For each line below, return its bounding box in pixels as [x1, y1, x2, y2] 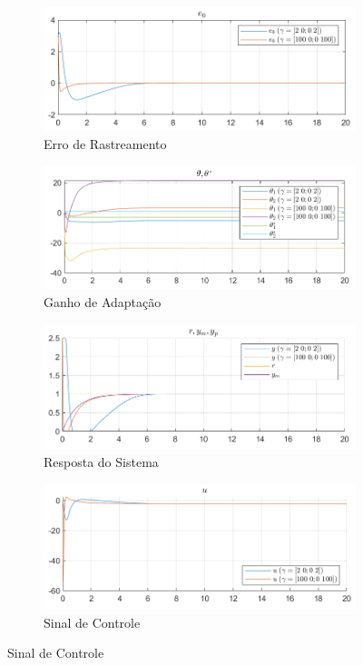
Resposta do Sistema [44, 452, 159, 471]
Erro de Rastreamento [44, 134, 167, 154]
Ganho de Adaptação [44, 293, 162, 312]
